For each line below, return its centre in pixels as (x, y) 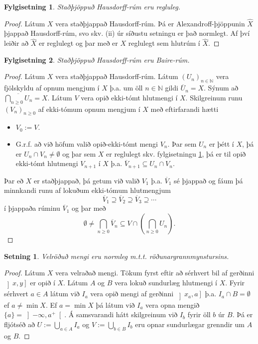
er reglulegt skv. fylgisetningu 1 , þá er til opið (176, 153)
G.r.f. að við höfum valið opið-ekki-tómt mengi (87, 143)
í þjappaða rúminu (32, 208)
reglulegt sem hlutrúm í (164, 43)
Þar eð (14, 180)
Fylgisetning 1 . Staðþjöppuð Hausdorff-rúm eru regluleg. (92, 6)
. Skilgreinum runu (214, 97)
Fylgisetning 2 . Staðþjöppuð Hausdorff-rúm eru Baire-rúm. (97, 59)
